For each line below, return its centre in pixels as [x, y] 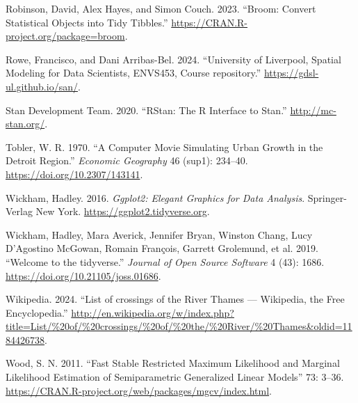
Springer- [327, 197]
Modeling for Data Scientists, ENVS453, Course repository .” [133, 73]
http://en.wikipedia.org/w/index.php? [153, 312]
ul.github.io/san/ [42, 86]
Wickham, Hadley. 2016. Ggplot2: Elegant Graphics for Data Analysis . [155, 197]
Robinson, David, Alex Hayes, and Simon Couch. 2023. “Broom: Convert [161, 8]
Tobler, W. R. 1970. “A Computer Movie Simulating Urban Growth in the [164, 147]
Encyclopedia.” [37, 312]
